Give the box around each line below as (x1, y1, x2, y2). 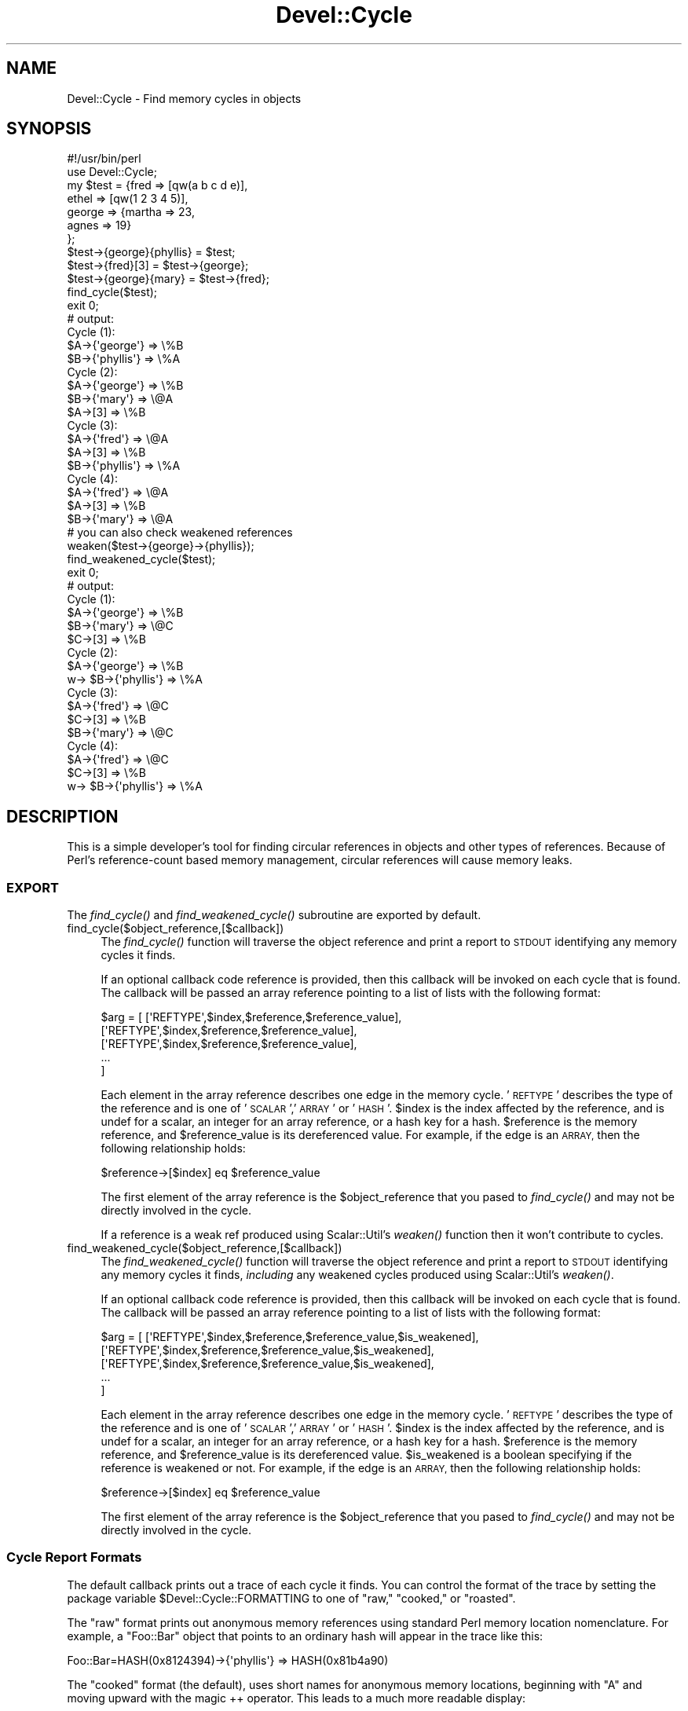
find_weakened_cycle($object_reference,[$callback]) (67, 1241, 342, 1255)
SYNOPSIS (6, 119, 92, 139)
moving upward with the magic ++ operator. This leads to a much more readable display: (67, 1691, 526, 1705)
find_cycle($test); (67, 285, 158, 299)
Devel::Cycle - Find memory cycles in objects (67, 91, 302, 105)
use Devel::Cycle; (67, 165, 157, 179)
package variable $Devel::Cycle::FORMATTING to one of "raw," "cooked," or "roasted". (67, 1591, 516, 1605)
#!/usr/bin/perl (67, 152, 141, 166)
